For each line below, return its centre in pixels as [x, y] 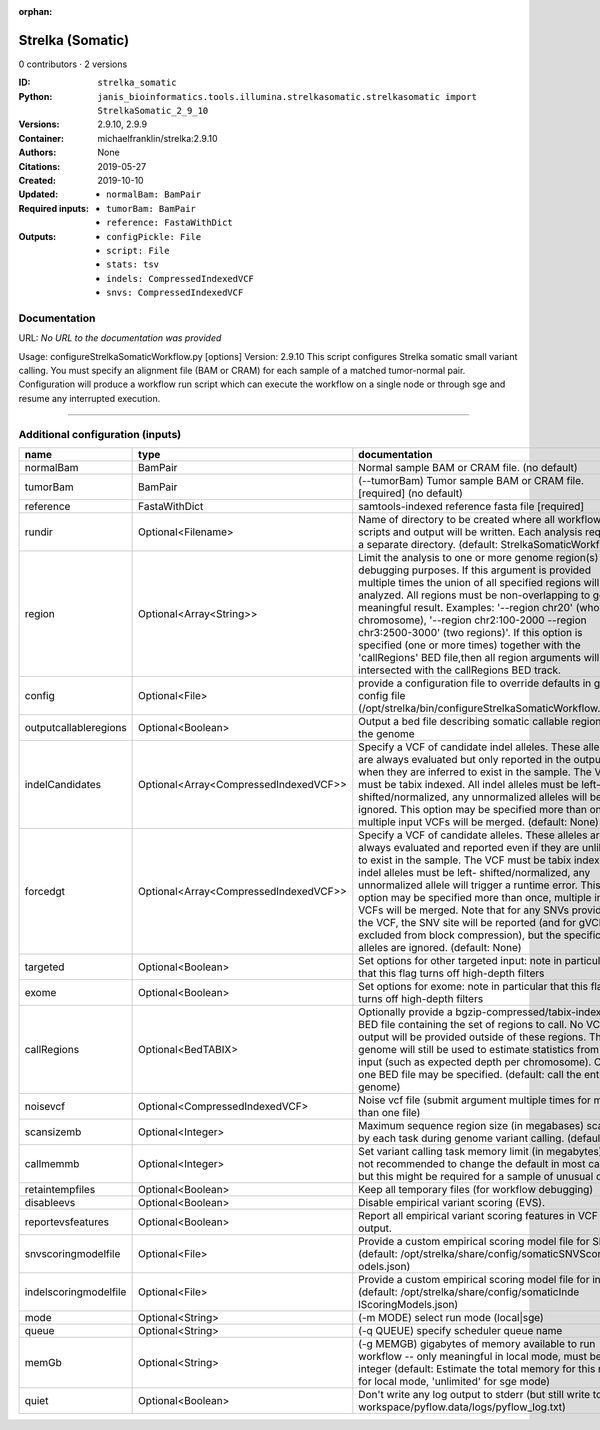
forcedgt [44, 891]
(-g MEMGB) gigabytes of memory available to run [477, 1343]
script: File [138, 250]
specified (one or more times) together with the [469, 645]
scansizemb [53, 1132]
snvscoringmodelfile [72, 1253]
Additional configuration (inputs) [100, 434]
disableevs [50, 1202]
